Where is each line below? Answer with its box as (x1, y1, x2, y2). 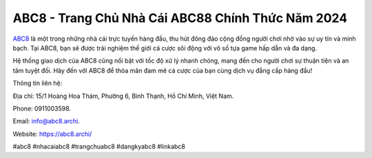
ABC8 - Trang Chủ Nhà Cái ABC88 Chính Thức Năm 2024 (12, 10, 348, 26)
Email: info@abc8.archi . (12, 117, 81, 126)
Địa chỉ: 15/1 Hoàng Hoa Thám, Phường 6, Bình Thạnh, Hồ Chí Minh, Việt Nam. (12, 92, 234, 100)
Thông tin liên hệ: (12, 79, 63, 88)
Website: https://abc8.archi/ (12, 130, 92, 138)
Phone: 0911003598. (12, 104, 72, 112)
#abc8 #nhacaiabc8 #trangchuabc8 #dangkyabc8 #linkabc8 (12, 142, 185, 151)
